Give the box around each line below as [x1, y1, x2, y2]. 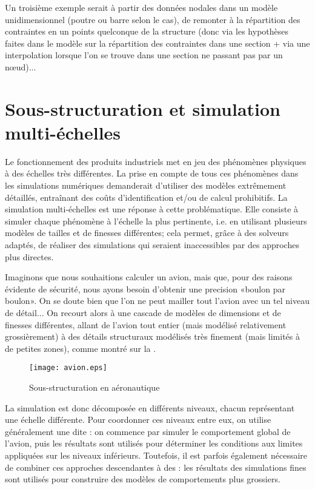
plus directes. [5, 250, 54, 263]
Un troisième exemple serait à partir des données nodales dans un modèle [5, 1, 278, 13]
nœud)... [5, 60, 36, 73]
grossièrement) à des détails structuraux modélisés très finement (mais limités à [5, 330, 300, 343]
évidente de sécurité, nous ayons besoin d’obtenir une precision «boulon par [5, 282, 285, 295]
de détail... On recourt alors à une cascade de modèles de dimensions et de [5, 306, 281, 319]
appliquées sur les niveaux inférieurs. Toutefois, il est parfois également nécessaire [5, 449, 308, 461]
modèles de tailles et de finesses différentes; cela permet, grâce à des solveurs [5, 226, 289, 239]
